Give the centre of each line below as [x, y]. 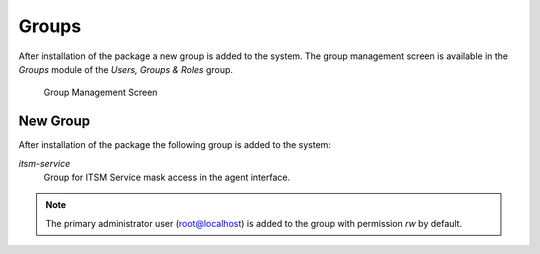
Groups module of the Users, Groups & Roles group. [126, 69]
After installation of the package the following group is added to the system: [175, 145]
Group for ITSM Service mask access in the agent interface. [166, 177]
